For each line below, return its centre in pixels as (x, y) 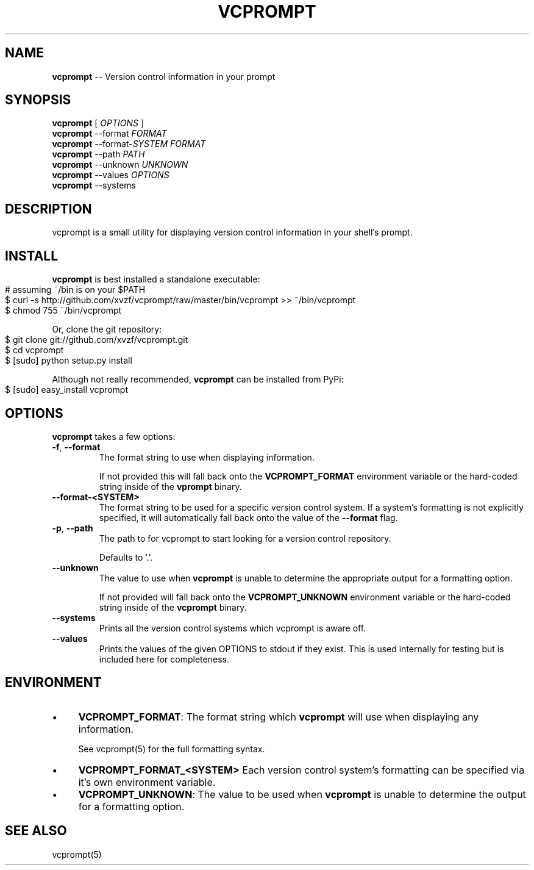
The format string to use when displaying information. (207, 457)
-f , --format (76, 447)
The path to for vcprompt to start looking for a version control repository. (245, 538)
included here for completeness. (164, 659)
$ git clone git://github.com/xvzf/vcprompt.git (97, 340)
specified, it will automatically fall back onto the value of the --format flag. (248, 517)
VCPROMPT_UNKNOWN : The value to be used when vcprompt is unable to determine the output (302, 794)
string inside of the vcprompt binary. (173, 607)
